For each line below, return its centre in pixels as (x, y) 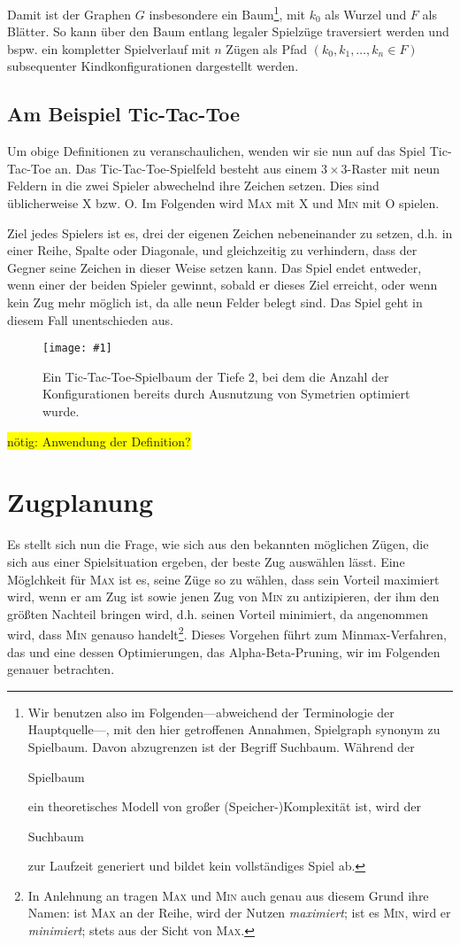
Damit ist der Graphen (69, 14)
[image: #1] (77, 349)
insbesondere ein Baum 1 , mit (227, 13)
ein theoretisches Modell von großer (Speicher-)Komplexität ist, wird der (224, 806)
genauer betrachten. (61, 669)
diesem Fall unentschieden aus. (90, 319)
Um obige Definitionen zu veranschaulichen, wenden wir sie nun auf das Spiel (217, 151)
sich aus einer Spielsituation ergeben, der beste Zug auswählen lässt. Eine (206, 561)
